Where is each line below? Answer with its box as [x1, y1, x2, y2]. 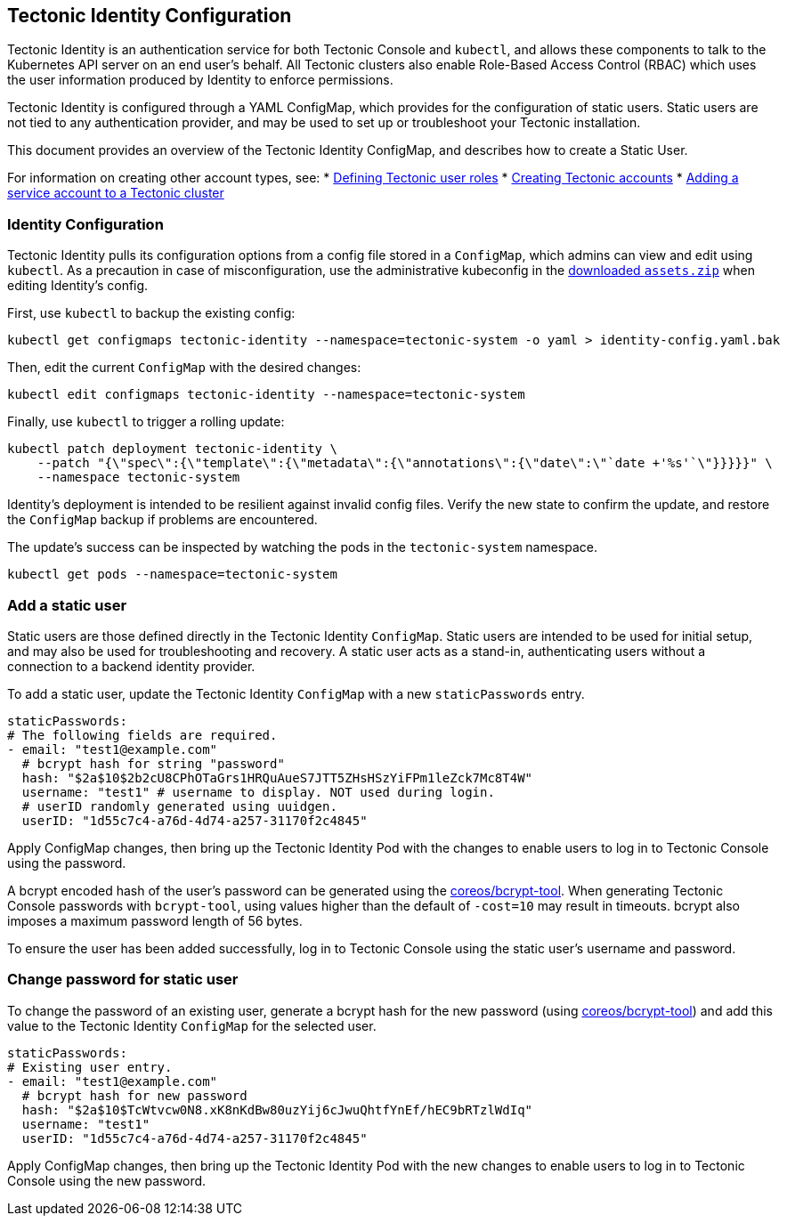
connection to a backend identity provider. [7, 658, 256, 674]
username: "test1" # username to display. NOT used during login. [21, 784, 495, 799]
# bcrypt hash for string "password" [21, 756, 285, 771]
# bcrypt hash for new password [21, 1088, 247, 1103]
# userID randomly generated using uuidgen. [21, 798, 337, 814]
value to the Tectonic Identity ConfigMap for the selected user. [7, 1017, 377, 1033]
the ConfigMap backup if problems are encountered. [7, 512, 318, 528]
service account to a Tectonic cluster [7, 185, 224, 201]
